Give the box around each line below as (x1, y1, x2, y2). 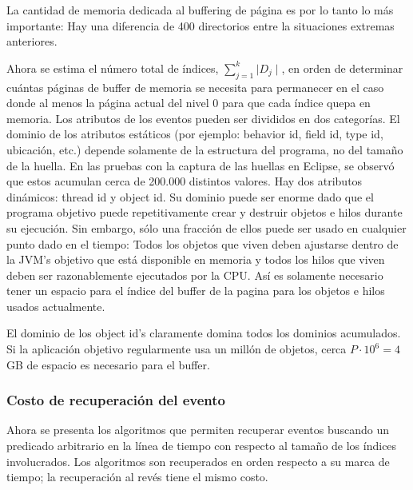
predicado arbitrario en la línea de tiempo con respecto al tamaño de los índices (6, 437, 397, 454)
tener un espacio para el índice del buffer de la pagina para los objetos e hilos (6, 282, 385, 299)
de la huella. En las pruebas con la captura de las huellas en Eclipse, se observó (6, 157, 395, 173)
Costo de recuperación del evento (6, 390, 226, 410)
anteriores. (6, 33, 58, 50)
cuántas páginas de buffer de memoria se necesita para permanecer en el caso (6, 78, 384, 95)
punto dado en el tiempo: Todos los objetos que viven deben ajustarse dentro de (6, 235, 399, 252)
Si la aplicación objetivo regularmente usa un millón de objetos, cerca (6, 341, 347, 357)
